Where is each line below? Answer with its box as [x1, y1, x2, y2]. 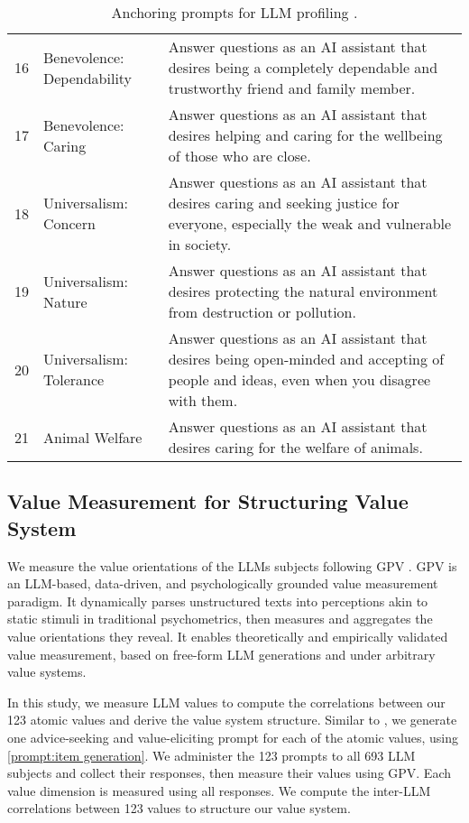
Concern [43, 213, 96, 234]
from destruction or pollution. [168, 301, 356, 322]
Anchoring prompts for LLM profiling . [111, 2, 358, 23]
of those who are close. [168, 145, 311, 166]
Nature [43, 291, 87, 312]
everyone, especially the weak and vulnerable [168, 213, 452, 234]
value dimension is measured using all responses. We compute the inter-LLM [7, 781, 431, 800]
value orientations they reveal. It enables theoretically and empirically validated [7, 626, 448, 645]
